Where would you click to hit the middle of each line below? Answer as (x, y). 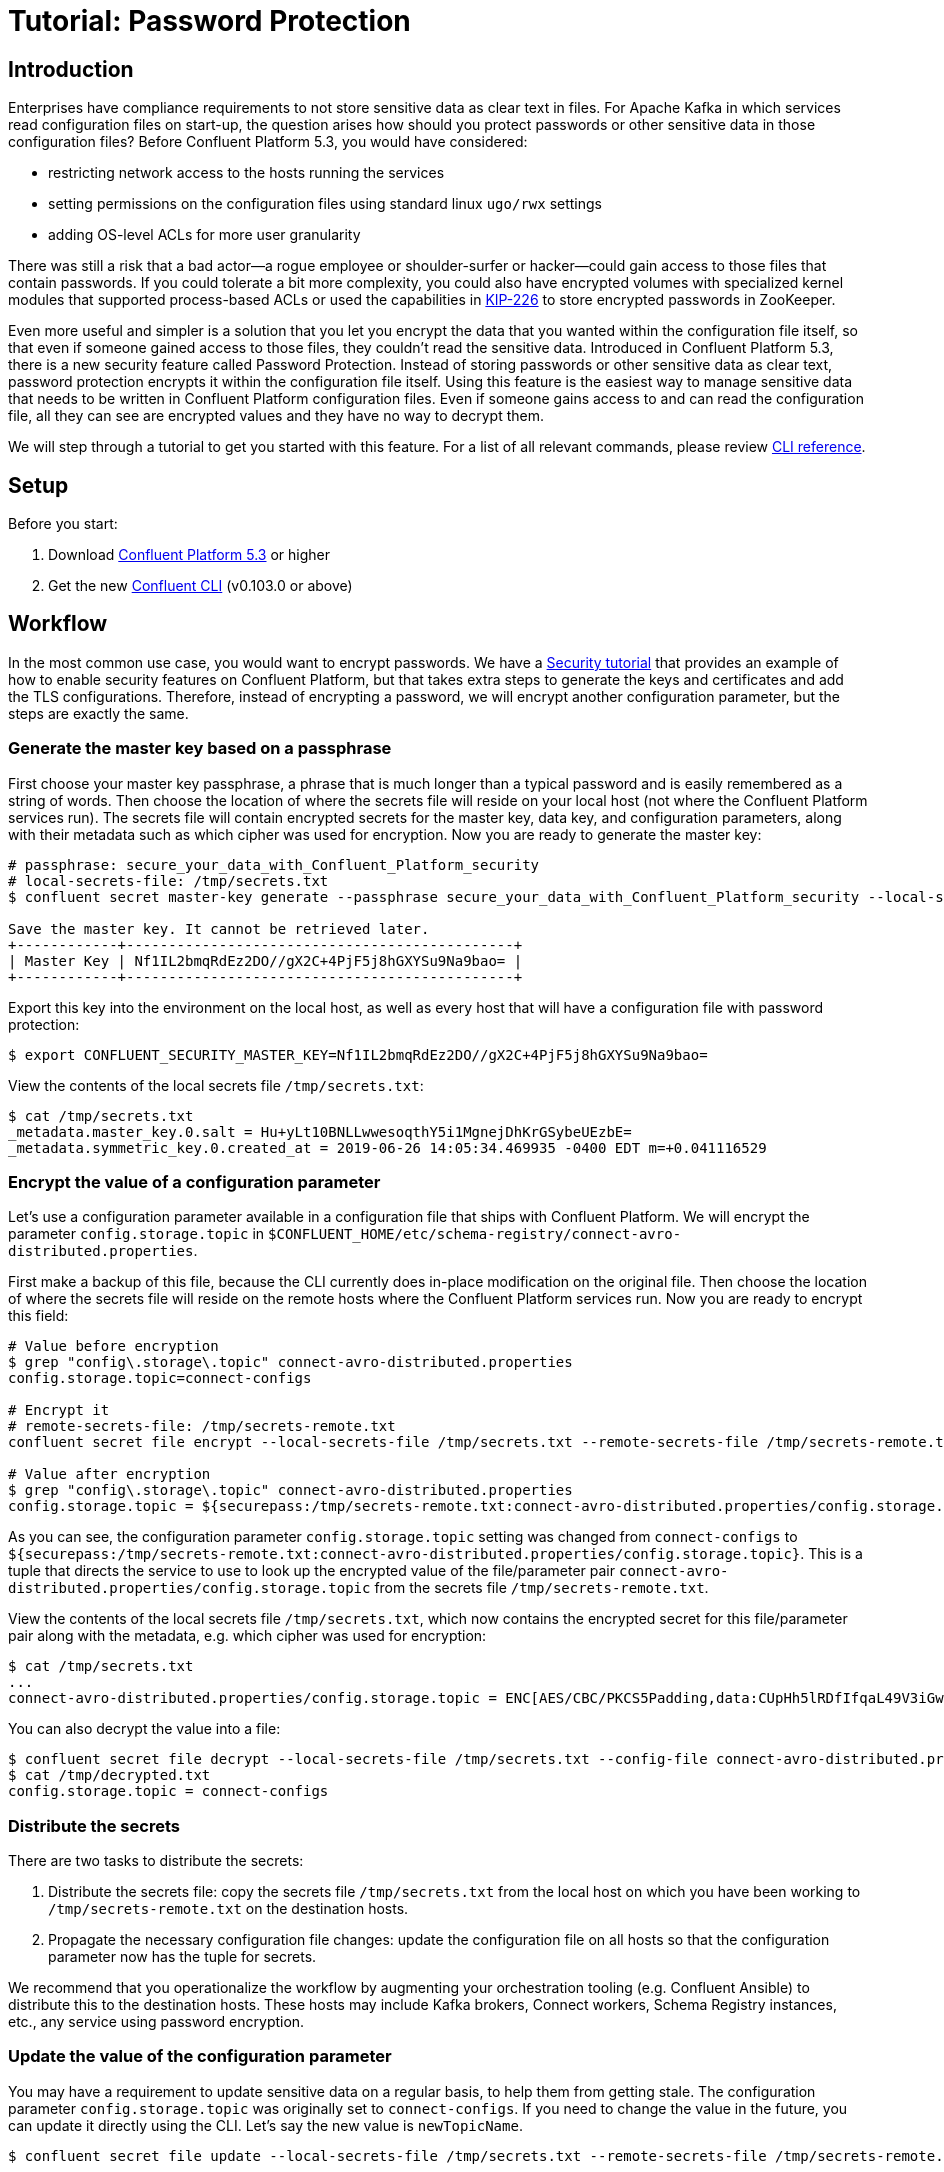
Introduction (71, 69)
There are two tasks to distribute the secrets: (156, 1861)
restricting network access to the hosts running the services (246, 173)
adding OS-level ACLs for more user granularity (204, 235)
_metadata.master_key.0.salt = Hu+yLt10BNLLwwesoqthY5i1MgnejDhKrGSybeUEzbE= (320, 1131)
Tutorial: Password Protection (209, 21)
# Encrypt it (59, 1410)
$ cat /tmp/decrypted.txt (109, 1775)
